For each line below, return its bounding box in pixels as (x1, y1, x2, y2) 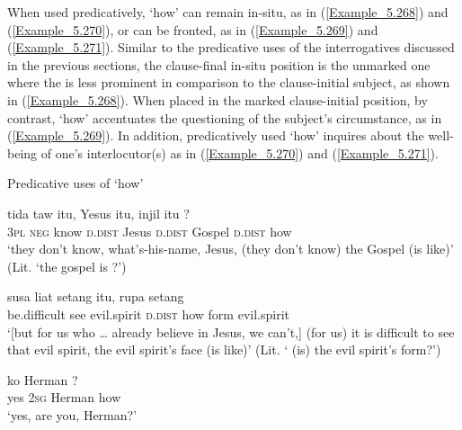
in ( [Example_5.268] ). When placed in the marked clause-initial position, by (7, 90, 428, 109)
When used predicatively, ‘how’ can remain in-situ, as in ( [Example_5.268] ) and (7, 3, 449, 21)
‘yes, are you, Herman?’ (7, 405, 138, 424)
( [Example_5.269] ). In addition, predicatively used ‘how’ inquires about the (7, 126, 424, 145)
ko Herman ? (7, 370, 78, 389)
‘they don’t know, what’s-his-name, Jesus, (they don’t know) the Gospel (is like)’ (7, 239, 454, 258)
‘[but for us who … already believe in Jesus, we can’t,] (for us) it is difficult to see (7, 322, 455, 341)
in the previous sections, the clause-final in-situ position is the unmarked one (7, 55, 431, 74)
